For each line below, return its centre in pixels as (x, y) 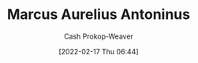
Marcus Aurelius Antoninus (99, 15)
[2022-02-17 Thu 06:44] (99, 51)
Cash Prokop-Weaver (99, 36)
